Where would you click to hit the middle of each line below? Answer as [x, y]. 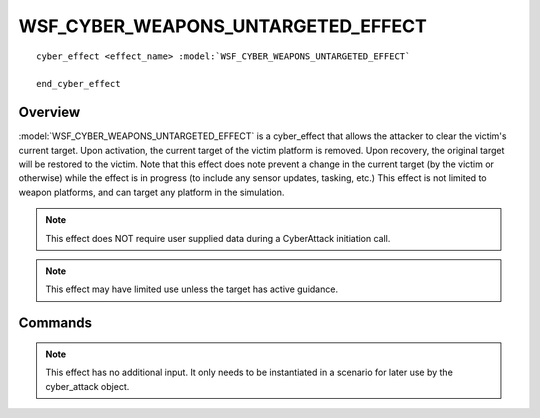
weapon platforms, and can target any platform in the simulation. [151, 192]
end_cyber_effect [78, 84]
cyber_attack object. [87, 386]
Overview [49, 112]
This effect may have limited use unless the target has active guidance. [192, 289]
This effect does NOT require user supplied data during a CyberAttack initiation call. [218, 238]
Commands [55, 323]
